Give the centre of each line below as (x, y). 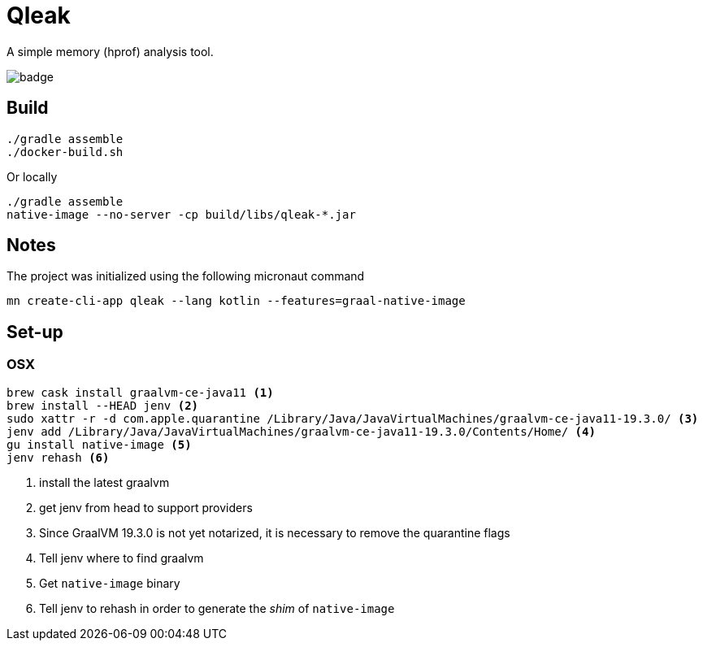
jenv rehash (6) (58, 457)
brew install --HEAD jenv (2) (103, 405)
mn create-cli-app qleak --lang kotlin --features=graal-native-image (236, 301)
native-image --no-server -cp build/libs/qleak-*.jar (181, 214)
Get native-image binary (110, 583)
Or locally (32, 176)
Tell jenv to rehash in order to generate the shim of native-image (217, 608)
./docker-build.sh (65, 152)
